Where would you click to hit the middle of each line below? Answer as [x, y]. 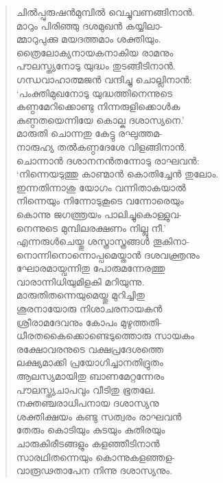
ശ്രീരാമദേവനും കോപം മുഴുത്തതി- [89, 322]
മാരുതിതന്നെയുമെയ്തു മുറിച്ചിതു [80, 295]
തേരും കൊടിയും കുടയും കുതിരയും [91, 430]
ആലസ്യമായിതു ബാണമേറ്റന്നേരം [90, 376]
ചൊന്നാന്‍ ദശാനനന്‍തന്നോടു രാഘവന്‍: [108, 160]
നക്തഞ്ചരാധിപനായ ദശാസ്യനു [87, 403]
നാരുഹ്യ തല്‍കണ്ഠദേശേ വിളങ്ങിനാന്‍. [102, 146]
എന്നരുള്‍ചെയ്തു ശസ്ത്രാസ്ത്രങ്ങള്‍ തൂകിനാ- [103, 241]
